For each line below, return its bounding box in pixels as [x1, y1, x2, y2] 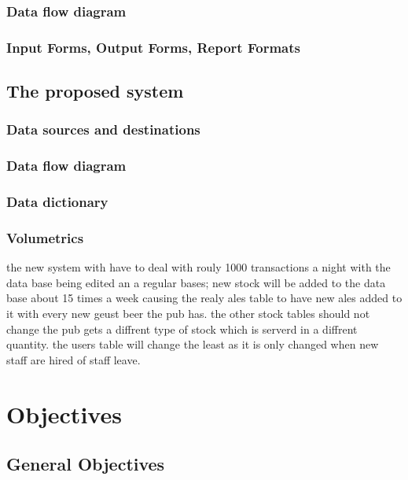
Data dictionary [6, 192, 108, 212]
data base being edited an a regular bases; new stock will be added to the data [6, 274, 386, 290]
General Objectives [6, 452, 165, 476]
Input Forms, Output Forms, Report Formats [6, 37, 300, 57]
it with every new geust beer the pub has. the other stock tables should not [6, 305, 370, 321]
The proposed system [6, 79, 184, 103]
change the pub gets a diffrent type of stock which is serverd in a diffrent [6, 320, 358, 337]
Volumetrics [6, 227, 84, 247]
